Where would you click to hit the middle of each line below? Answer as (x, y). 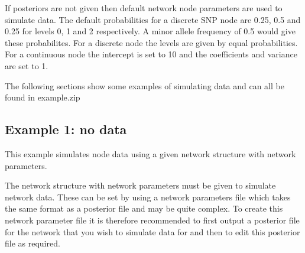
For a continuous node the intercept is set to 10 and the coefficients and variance (151, 54)
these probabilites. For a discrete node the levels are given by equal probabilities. (151, 42)
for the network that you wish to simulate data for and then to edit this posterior (152, 231)
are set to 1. (27, 65)
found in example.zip (43, 97)
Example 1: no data (66, 129)
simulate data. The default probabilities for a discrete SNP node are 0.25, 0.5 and (153, 19)
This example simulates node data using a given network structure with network (150, 153)
